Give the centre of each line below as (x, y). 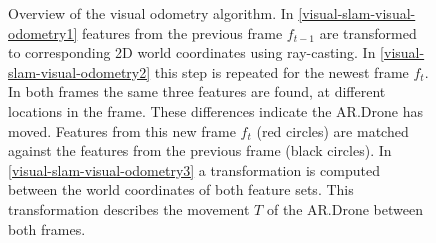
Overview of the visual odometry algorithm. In (151, 13)
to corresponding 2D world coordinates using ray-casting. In (192, 52)
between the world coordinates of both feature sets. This (181, 189)
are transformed (368, 32)
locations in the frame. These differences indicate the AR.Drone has (215, 110)
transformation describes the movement (129, 208)
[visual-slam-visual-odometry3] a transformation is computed (194, 169)
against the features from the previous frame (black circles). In (200, 150)
